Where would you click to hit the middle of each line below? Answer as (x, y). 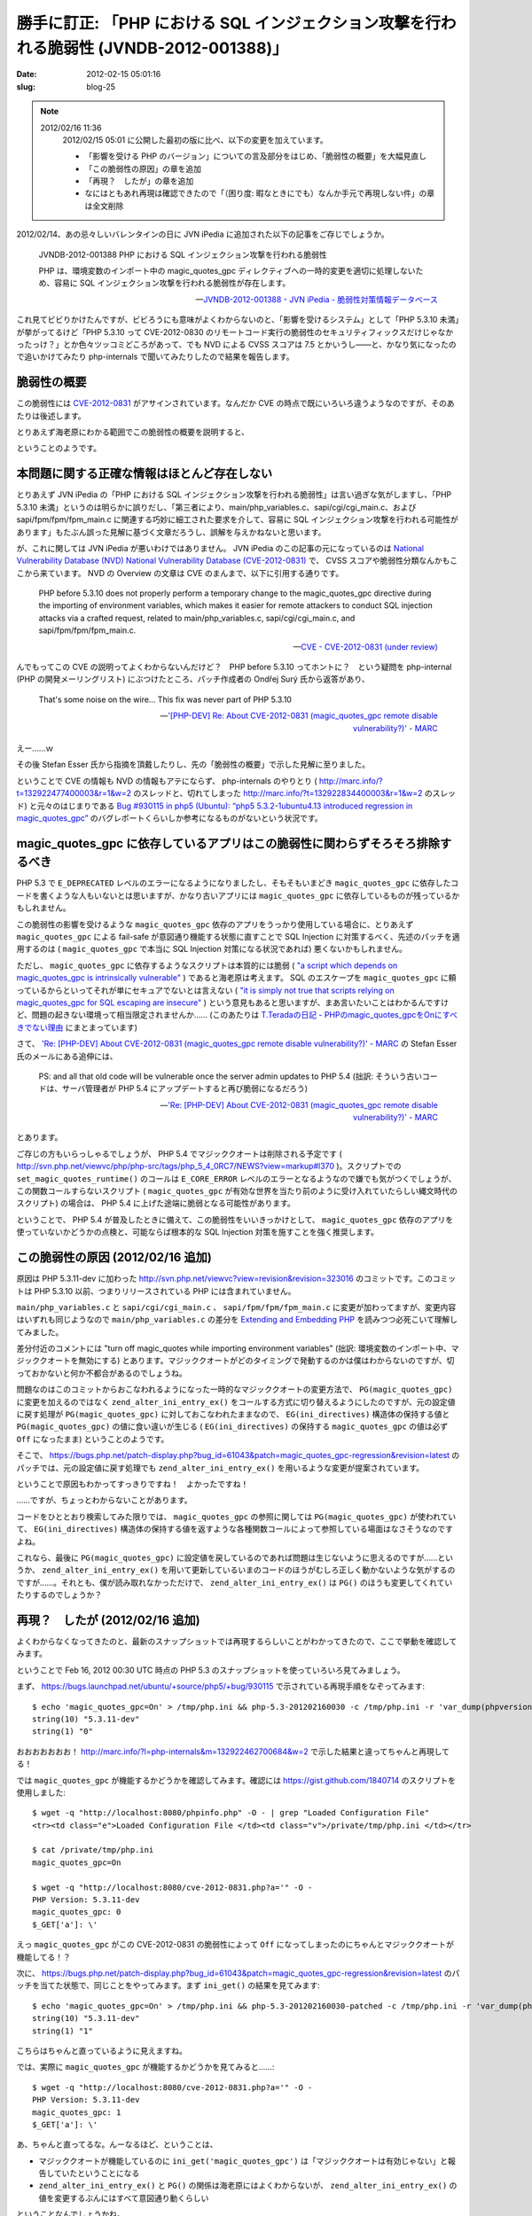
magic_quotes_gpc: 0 (77, 1912)
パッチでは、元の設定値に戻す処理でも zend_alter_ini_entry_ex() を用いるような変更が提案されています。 (220, 1468)
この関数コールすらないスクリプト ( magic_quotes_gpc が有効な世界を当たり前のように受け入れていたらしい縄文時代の (237, 1191)
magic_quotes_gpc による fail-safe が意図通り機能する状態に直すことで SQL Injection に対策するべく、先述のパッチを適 (238, 937)
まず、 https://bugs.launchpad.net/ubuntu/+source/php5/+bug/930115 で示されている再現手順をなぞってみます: (221, 1686)
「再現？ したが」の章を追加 (139, 181)
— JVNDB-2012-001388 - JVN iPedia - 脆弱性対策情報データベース (317, 299)
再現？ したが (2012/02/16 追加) (108, 1620)
